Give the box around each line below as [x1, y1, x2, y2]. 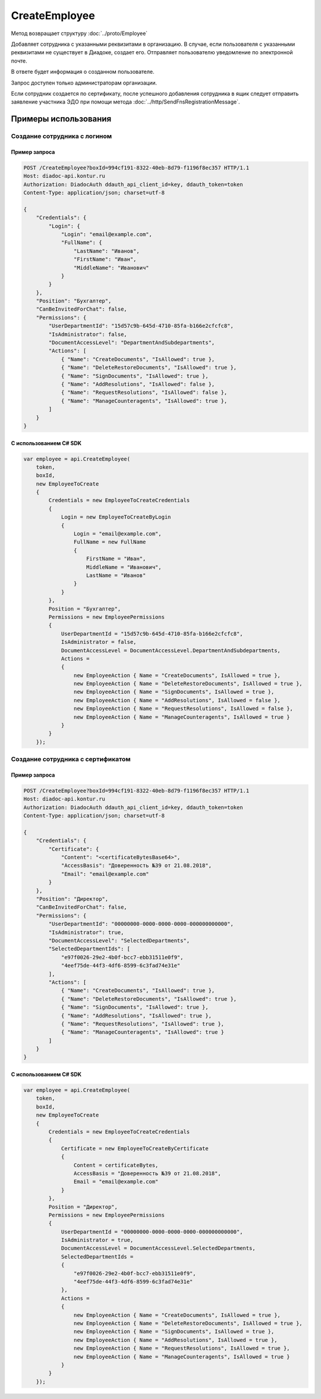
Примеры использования [11, 114, 112, 124]
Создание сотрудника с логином [11, 132, 112, 140]
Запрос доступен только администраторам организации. [11, 79, 158, 86]
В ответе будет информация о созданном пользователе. [11, 68, 155, 76]
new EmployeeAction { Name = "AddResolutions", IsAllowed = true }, [73, 1337, 278, 1343]
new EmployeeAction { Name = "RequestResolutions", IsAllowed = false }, [73, 705, 294, 712]
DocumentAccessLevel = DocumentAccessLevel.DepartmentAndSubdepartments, [61, 647, 281, 654]
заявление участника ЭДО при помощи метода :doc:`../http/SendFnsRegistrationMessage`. [11, 98, 240, 105]
